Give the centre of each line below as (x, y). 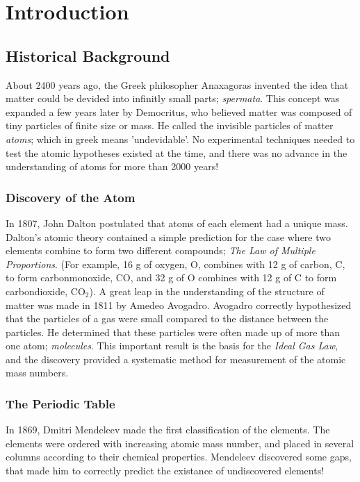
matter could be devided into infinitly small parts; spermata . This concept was (173, 98)
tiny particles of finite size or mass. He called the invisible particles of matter (170, 125)
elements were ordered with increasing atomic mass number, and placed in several (180, 443)
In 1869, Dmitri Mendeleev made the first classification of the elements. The (168, 430)
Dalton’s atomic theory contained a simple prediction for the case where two (168, 236)
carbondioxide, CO (46, 291)
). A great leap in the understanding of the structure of (207, 291)
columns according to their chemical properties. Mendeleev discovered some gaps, (179, 457)
